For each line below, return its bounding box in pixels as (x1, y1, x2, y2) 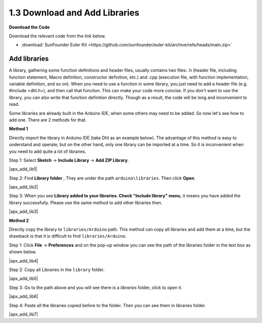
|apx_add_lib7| (9, 311, 38, 317)
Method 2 (9, 217, 29, 223)
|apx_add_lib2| (9, 184, 38, 190)
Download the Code (9, 24, 50, 30)
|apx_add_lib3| (9, 209, 38, 214)
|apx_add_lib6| (9, 293, 38, 299)
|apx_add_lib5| (9, 275, 38, 281)
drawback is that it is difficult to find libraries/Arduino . (9, 233, 127, 239)
